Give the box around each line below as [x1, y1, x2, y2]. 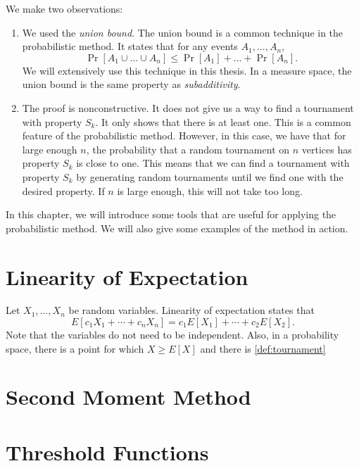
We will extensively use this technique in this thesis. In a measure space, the [22, 63, 352, 77]
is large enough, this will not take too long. [117, 183, 303, 198]
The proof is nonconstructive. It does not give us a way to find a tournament [22, 100, 354, 115]
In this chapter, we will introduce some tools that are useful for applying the [6, 207, 336, 222]
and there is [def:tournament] [200, 341, 326, 355]
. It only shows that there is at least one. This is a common [95, 114, 351, 129]
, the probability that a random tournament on [86, 141, 290, 156]
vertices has [301, 141, 352, 156]
